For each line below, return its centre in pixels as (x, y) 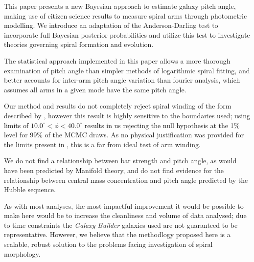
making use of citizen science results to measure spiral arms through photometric (126, 15)
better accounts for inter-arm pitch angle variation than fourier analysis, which (122, 80)
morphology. (22, 253)
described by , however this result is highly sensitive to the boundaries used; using (127, 115)
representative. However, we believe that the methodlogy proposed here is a (117, 234)
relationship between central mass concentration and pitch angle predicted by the (126, 180)
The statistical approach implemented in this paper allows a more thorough (117, 60)
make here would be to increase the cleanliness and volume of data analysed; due (125, 215)
